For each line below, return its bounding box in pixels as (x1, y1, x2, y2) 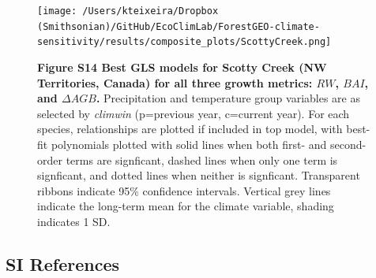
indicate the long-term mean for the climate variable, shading (37, 198, 334, 214)
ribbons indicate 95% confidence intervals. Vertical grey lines (37, 182, 331, 198)
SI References (6, 251, 120, 276)
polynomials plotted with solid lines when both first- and (51, 135, 327, 152)
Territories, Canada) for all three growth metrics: (37, 74, 313, 91)
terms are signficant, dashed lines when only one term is (66, 151, 338, 168)
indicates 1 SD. (37, 213, 111, 229)
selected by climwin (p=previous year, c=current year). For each (37, 105, 350, 121)
